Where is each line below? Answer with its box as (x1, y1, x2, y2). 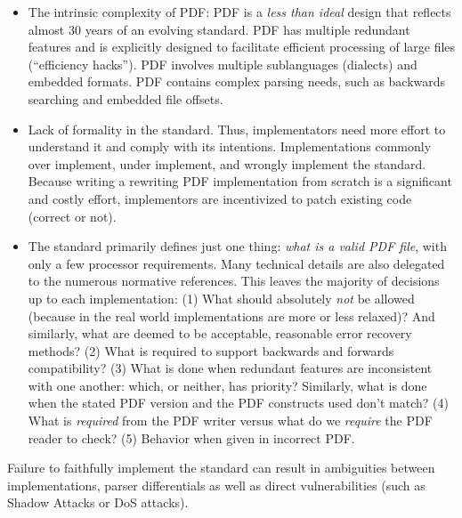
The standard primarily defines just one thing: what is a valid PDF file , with (28, 237, 447, 255)
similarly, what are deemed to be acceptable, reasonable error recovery (28, 324, 412, 343)
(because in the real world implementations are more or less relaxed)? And (28, 306, 435, 325)
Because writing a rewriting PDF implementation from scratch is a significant (28, 172, 452, 190)
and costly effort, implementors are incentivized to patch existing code (28, 189, 412, 207)
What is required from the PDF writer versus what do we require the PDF (28, 411, 433, 430)
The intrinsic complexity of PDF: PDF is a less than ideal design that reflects (28, 3, 451, 20)
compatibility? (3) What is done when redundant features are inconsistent (28, 359, 433, 377)
